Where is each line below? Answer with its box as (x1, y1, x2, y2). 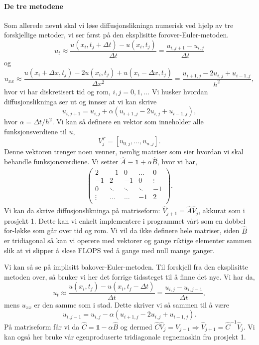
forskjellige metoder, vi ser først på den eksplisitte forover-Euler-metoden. (4, 29, 229, 40)
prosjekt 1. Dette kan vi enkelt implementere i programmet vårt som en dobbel (4, 215, 246, 226)
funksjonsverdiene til (4, 126, 67, 136)
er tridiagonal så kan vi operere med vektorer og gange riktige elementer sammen (4, 235, 252, 246)
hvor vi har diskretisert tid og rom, (4, 86, 111, 96)
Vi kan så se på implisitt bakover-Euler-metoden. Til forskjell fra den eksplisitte (4, 262, 248, 272)
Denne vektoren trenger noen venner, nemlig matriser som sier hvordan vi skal (4, 146, 244, 157)
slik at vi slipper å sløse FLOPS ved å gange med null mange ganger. (4, 245, 215, 255)
